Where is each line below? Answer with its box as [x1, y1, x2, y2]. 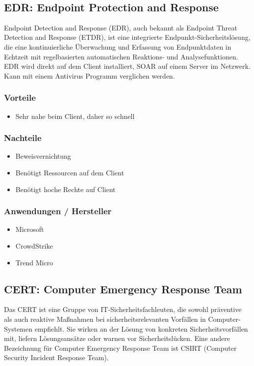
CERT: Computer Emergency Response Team [4, 281, 242, 296]
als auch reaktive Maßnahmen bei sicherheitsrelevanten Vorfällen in [4, 313, 206, 324]
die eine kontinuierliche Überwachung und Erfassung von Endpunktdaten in [4, 41, 231, 52]
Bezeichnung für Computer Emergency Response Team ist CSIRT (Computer [4, 342, 237, 353]
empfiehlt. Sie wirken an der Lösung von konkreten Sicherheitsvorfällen [34, 323, 248, 334]
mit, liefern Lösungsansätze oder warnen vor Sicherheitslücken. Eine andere [4, 333, 230, 343]
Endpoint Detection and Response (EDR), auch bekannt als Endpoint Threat [4, 22, 237, 32]
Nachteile [4, 132, 42, 144]
